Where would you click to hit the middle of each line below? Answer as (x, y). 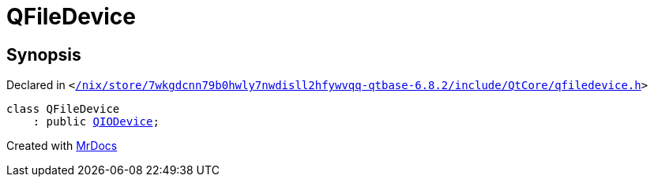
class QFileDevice (63, 109)
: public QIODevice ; (96, 122)
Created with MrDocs (62, 146)
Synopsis (44, 54)
